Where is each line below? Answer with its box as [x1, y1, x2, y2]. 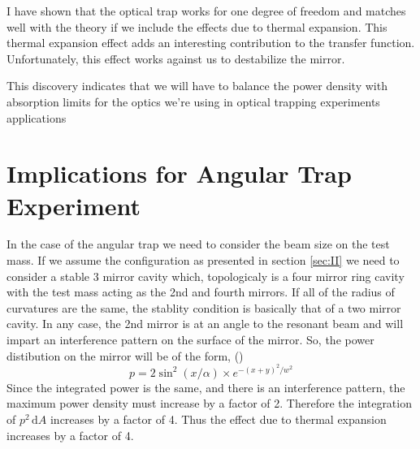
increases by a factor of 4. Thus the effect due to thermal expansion [50, 410, 387, 427]
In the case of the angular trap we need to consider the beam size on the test [6, 235, 390, 253]
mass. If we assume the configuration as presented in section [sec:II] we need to [6, 252, 400, 269]
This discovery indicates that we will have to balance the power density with [6, 77, 388, 94]
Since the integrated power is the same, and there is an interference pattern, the [6, 378, 405, 395]
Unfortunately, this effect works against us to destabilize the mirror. [6, 50, 345, 67]
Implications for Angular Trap [6, 157, 352, 190]
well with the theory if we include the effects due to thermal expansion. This [6, 18, 388, 35]
